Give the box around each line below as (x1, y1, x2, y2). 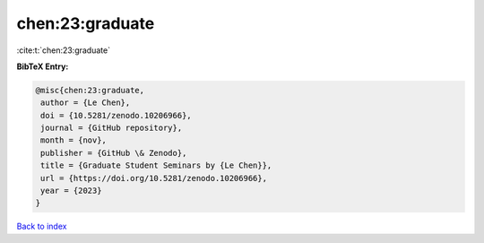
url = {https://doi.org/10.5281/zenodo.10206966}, (40, 173, 268, 183)
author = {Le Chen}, (40, 98, 131, 108)
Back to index (16, 221, 67, 232)
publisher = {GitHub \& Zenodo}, (40, 148, 187, 158)
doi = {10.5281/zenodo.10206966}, (40, 110, 192, 120)
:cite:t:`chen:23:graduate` (16, 45, 111, 56)
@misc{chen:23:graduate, (35, 85, 145, 95)
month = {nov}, (40, 135, 108, 145)
